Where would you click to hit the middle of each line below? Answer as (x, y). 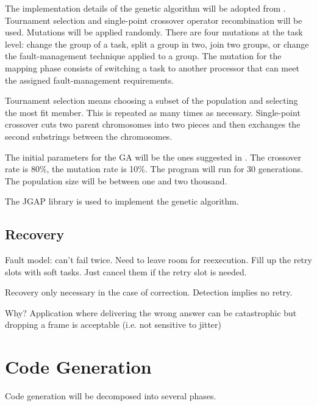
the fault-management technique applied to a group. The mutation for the (143, 56)
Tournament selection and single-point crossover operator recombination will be (154, 20)
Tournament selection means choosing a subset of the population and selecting (151, 100)
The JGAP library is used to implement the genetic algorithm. (122, 201)
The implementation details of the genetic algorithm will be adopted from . (145, 8)
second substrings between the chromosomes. (89, 136)
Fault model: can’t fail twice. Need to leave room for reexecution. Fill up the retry (158, 260)
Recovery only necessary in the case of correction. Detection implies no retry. (149, 292)
